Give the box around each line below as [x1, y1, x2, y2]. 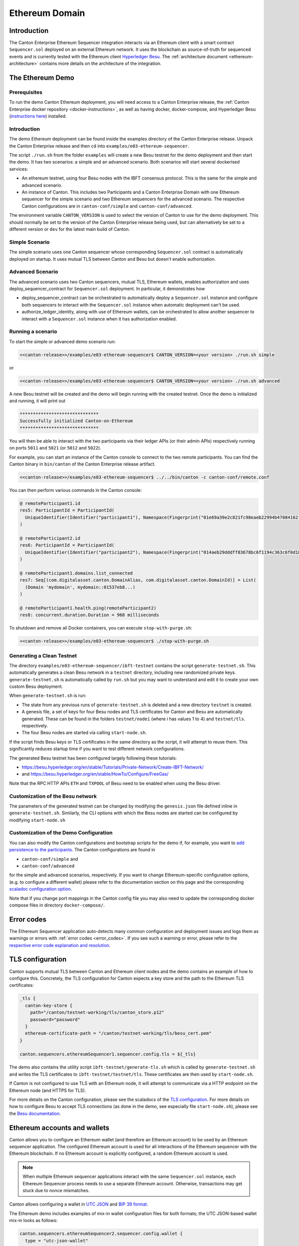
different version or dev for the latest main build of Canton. [9, 226, 130, 232]
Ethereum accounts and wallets [9, 1123, 110, 1132]
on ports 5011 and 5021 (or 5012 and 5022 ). [9, 445, 102, 451]
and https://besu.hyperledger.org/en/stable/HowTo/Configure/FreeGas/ [21, 771, 169, 777]
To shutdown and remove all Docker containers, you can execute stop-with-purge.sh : [9, 625, 192, 631]
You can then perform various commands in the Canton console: [9, 487, 142, 493]
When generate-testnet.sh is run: [9, 693, 87, 699]
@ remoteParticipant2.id [19, 535, 81, 541]
